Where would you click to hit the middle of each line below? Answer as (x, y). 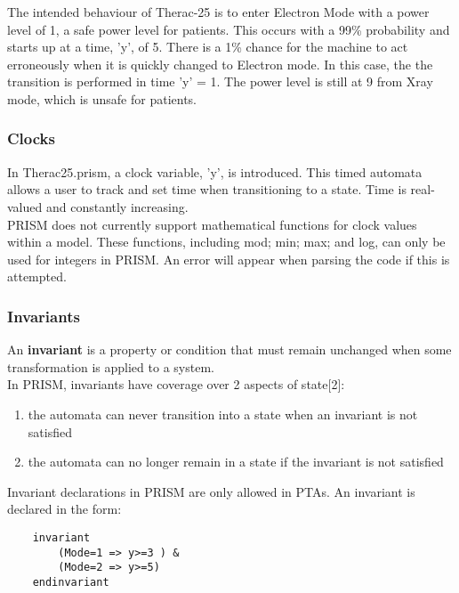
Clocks (31, 138)
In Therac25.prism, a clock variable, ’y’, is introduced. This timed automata (215, 171)
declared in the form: (64, 509)
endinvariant (71, 582)
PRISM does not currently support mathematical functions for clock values (212, 224)
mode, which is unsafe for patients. (102, 98)
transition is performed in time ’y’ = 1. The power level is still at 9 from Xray (220, 81)
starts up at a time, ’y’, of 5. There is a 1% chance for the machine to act (208, 47)
